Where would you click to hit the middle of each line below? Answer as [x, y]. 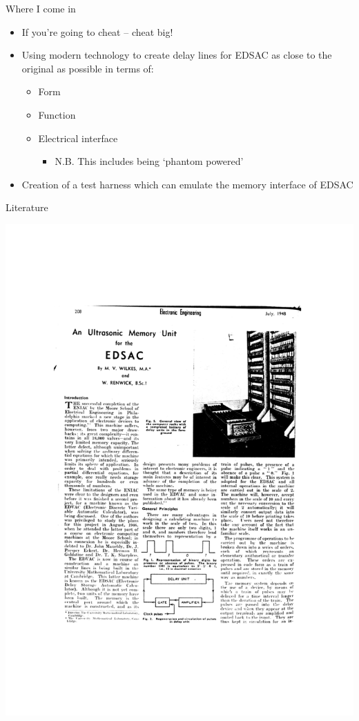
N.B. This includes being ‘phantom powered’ [149, 161]
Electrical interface [78, 138]
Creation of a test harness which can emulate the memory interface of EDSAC [187, 184]
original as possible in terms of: [88, 68]
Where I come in [41, 8]
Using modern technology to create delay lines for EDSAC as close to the [177, 55]
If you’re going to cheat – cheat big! [97, 31]
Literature [27, 207]
